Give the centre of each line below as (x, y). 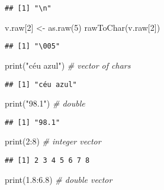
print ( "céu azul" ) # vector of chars (68, 65)
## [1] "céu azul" (41, 84)
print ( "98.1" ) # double (45, 103)
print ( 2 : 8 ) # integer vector (53, 141)
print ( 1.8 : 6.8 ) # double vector (59, 179)
